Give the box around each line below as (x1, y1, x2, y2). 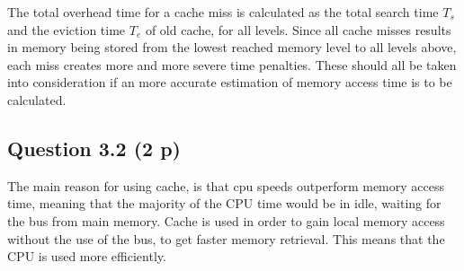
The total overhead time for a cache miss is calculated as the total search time (7, 3, 439, 21)
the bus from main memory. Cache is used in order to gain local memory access (7, 211, 445, 230)
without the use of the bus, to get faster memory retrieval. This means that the (7, 229, 445, 248)
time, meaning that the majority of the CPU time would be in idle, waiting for (7, 194, 442, 213)
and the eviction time (7, 20, 126, 39)
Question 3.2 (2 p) (7, 134, 181, 162)
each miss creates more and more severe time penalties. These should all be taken (7, 55, 457, 74)
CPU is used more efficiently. (7, 247, 166, 266)
